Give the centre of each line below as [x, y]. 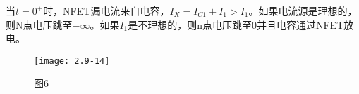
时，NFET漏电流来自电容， [107, 11]
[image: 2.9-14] [72, 61]
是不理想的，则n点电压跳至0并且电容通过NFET [236, 24]
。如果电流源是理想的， [303, 11]
